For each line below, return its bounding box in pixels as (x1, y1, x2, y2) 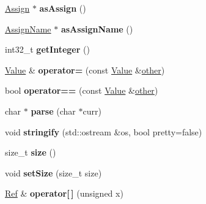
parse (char (31, 104, 76, 117)
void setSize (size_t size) (5, 166, 102, 179)
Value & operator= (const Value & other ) (5, 63, 165, 76)
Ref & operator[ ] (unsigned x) (5, 187, 123, 200)
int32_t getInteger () (5, 43, 90, 56)
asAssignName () (61, 22, 133, 35)
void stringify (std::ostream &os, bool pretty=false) (5, 125, 202, 138)
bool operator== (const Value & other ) (5, 84, 158, 97)
